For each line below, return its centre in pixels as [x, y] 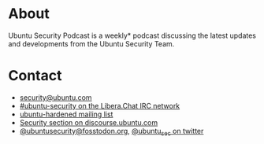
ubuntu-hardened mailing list [66, 114]
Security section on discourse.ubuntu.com [89, 122]
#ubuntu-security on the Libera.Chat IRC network [100, 105]
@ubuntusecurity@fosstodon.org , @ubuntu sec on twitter [112, 132]
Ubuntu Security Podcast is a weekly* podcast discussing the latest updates [132, 35]
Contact [35, 76]
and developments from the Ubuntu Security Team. [91, 43]
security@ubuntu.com [56, 97]
